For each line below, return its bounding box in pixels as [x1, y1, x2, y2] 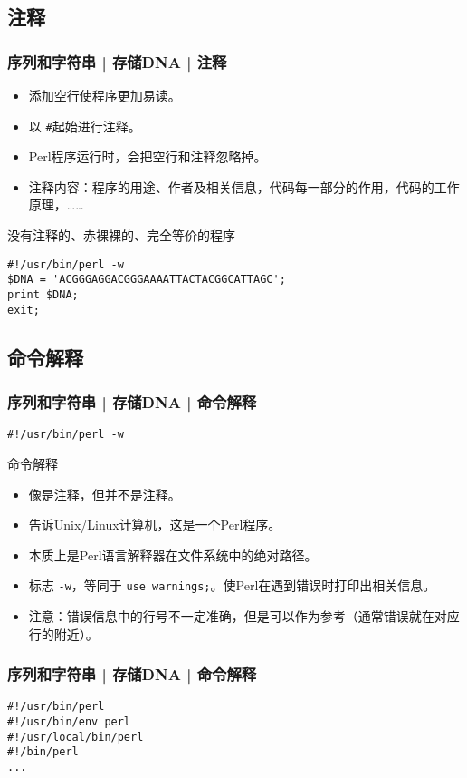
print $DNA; [7, 287, 79, 301]
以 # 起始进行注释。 [28, 116, 141, 135]
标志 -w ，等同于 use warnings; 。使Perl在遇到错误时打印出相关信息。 [28, 576, 436, 595]
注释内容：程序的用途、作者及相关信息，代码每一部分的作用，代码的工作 [28, 177, 460, 196]
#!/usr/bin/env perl [7, 715, 131, 728]
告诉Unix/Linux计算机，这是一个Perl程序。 [28, 515, 281, 534]
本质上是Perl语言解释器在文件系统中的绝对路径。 [28, 545, 318, 564]
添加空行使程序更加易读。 [28, 86, 181, 104]
